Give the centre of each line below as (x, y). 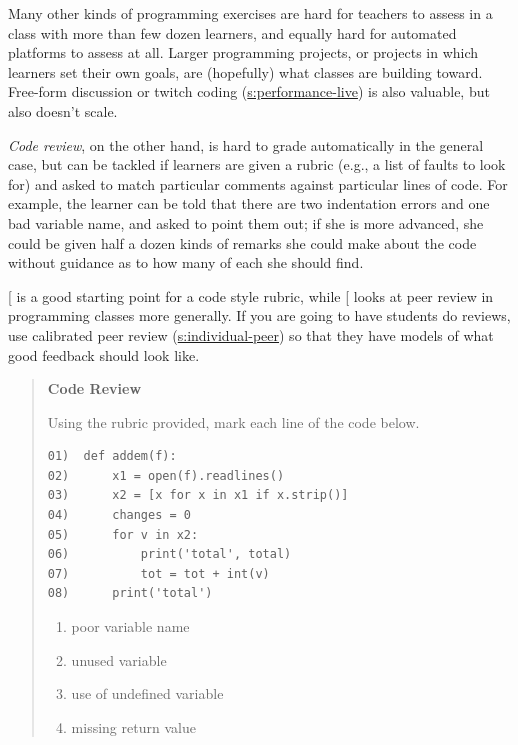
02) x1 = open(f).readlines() (166, 475)
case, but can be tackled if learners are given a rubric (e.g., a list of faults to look (257, 164)
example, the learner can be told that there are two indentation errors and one (249, 203)
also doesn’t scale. (63, 110)
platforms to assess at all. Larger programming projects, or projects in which (243, 52)
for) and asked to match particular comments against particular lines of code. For (258, 183)
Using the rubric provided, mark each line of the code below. (233, 421)
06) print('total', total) (169, 554)
